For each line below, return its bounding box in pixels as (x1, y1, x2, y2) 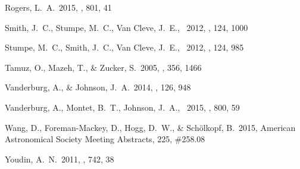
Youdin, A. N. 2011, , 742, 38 (5, 152, 114, 165)
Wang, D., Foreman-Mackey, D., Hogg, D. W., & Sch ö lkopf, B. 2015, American (5, 121, 296, 133)
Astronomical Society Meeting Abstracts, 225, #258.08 (5, 133, 205, 145)
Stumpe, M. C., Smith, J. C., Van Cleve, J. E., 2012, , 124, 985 (5, 41, 244, 54)
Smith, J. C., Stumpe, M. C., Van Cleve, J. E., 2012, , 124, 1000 (5, 21, 248, 33)
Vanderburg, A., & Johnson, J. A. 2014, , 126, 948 (5, 81, 191, 93)
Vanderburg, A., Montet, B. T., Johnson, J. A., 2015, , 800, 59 (5, 101, 240, 113)
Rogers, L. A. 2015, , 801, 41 (5, 1, 112, 13)
